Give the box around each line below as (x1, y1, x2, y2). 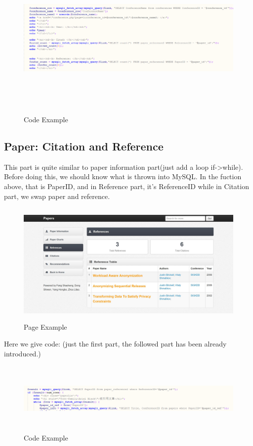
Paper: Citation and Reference (4, 138, 164, 153)
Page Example (24, 322, 67, 332)
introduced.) (4, 348, 41, 358)
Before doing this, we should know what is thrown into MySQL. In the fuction (4, 171, 242, 182)
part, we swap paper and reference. (4, 191, 110, 201)
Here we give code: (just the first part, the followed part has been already (4, 339, 227, 349)
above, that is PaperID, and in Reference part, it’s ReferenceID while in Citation (4, 181, 249, 191)
